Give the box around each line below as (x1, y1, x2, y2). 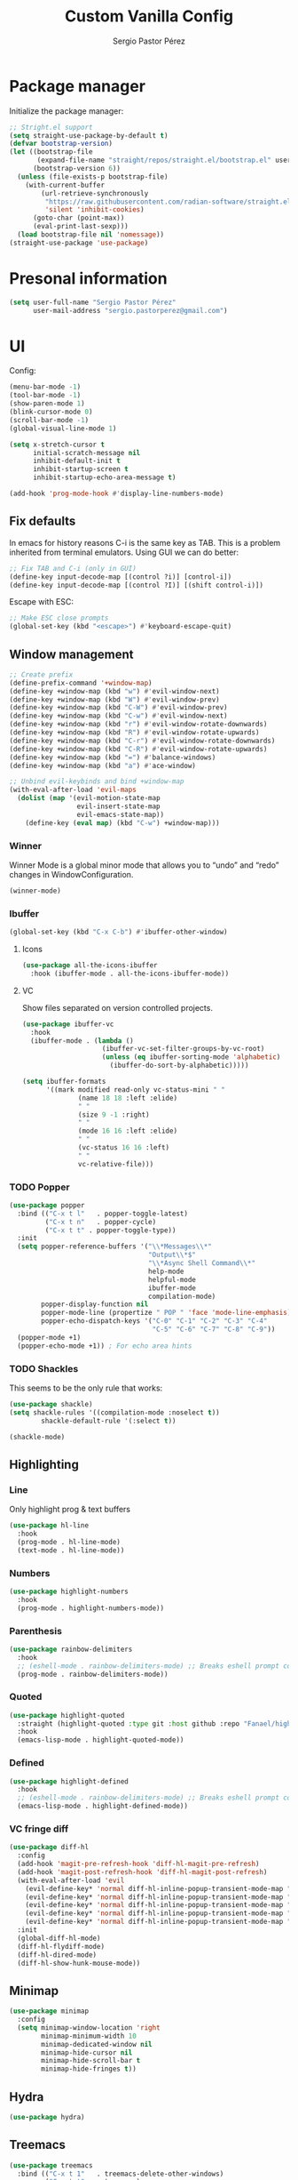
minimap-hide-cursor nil (41, 2048, 133, 2057)
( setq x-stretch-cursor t (9, 440, 105, 449)
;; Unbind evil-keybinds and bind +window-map (9, 777, 184, 786)
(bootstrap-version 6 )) (32, 164, 122, 173)
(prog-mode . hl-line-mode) (17, 1537, 122, 1546)
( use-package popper (9, 1200, 86, 1210)
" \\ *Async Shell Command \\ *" (147, 1259, 255, 1268)
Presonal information (9, 268, 168, 288)
